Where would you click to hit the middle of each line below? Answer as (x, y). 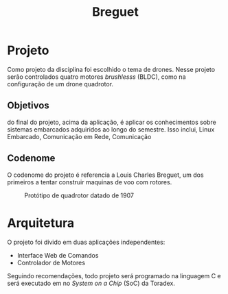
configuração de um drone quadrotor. (60, 84)
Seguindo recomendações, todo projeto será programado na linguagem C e (114, 275)
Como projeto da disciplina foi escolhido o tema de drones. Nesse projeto (111, 69)
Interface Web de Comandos (58, 255)
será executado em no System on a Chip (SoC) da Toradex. (91, 283)
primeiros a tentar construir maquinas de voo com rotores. (90, 182)
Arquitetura (41, 223)
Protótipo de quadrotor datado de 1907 (79, 195)
